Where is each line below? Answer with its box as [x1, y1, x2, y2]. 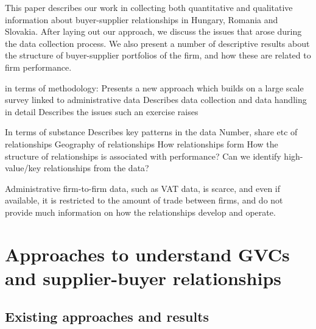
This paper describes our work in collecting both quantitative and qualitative [5, 1, 293, 13]
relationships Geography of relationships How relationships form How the [5, 137, 278, 150]
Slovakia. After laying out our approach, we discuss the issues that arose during [5, 25, 302, 38]
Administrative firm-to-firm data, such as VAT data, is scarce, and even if [5, 182, 281, 194]
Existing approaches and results [5, 307, 209, 326]
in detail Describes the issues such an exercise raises [5, 105, 198, 118]
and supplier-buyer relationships [5, 265, 281, 290]
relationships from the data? [43, 161, 149, 174]
